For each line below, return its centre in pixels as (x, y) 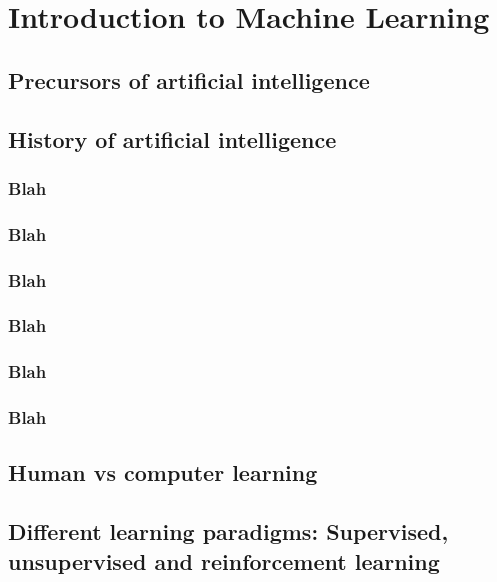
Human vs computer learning (163, 472)
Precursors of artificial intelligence (189, 79)
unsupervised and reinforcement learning (224, 560)
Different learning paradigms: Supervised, (228, 531)
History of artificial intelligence (172, 138)
